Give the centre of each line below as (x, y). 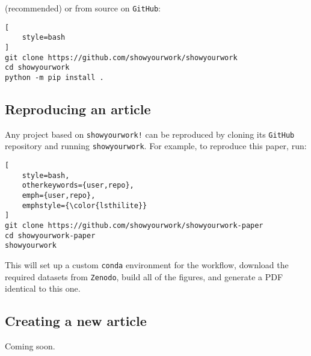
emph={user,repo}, (59, 196)
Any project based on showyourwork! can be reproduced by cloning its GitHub (150, 134)
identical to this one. (43, 288)
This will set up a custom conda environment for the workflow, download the (147, 265)
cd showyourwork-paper (50, 235)
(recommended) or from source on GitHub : (83, 8)
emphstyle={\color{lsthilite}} (85, 205)
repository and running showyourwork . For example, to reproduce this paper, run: (156, 146)
